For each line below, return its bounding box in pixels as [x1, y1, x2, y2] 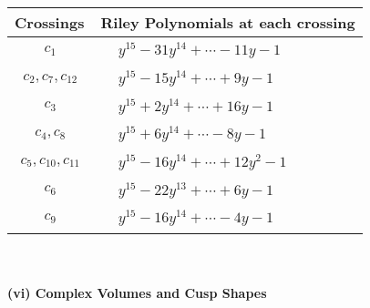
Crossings [15, 12, 85, 33]
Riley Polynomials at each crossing [100, 12, 355, 33]
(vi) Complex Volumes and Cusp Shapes [7, 282, 267, 302]
